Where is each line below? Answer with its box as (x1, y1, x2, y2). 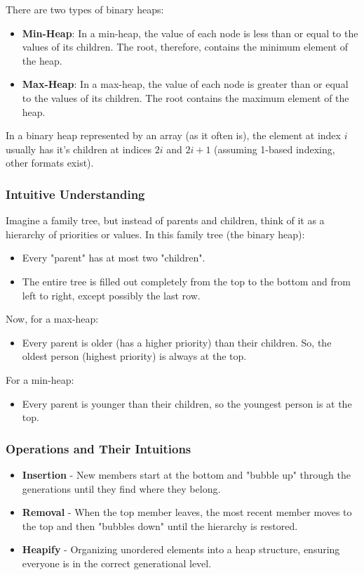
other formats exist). (6, 155, 94, 170)
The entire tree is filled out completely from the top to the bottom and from (22, 273, 351, 288)
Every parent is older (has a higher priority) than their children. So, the (22, 335, 332, 349)
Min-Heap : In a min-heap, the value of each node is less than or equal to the (22, 25, 358, 40)
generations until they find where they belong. (22, 481, 221, 496)
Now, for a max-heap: (6, 311, 99, 326)
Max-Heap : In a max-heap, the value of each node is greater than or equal (22, 77, 349, 91)
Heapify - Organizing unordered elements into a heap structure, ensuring (22, 542, 340, 557)
